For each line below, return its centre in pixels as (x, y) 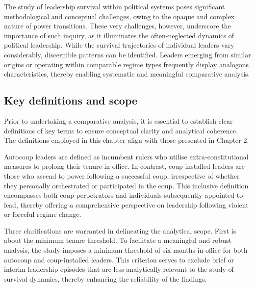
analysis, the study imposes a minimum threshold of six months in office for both (126, 250)
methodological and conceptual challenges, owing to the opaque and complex (119, 16)
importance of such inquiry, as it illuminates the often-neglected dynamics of (119, 35)
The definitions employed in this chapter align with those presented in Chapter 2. (127, 140)
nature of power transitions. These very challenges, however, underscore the (117, 26)
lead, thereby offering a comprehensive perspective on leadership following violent (126, 204)
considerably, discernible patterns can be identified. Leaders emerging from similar (127, 54)
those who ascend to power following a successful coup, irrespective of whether (122, 175)
